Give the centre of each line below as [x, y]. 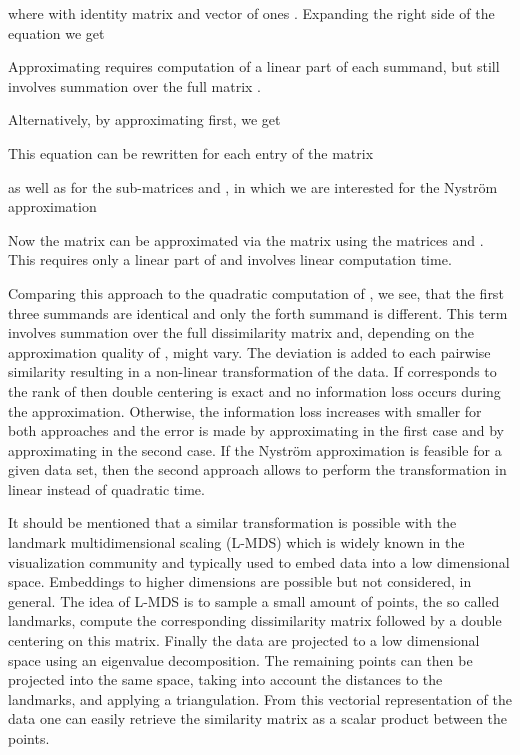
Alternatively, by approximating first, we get [144, 119]
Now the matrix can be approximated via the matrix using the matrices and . [246, 239]
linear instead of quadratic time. [106, 488]
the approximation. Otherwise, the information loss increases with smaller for [245, 410]
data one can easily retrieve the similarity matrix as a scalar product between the [258, 718]
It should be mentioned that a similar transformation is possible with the [232, 522]
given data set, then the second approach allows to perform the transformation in [257, 469]
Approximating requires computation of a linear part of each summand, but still [254, 66]
